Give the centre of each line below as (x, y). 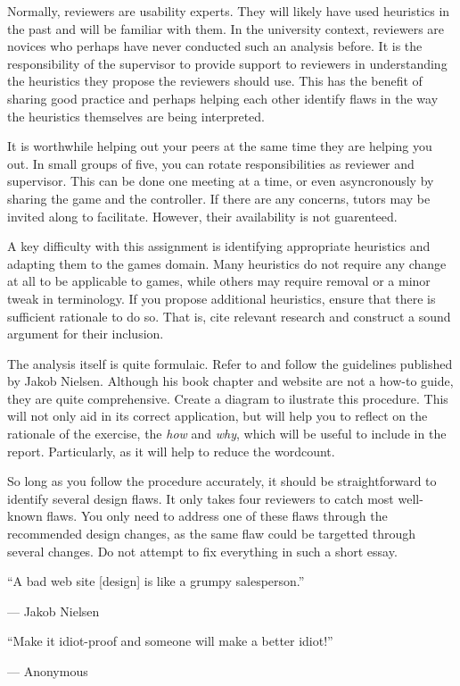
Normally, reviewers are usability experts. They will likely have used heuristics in (229, 11)
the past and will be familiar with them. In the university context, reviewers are (226, 28)
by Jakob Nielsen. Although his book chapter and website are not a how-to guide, (230, 381)
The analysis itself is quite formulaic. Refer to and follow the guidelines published (230, 363)
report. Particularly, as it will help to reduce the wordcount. (171, 451)
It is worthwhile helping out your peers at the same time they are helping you (220, 146)
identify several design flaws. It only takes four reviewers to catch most (201, 498)
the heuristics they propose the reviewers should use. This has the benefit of (215, 81)
